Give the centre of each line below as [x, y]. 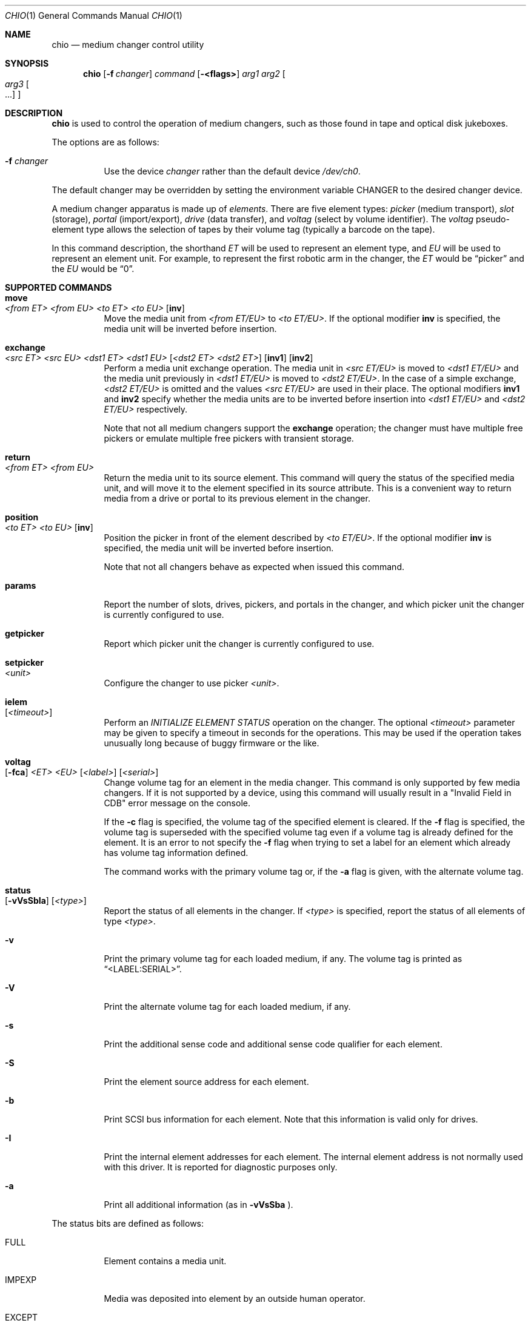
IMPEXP [21, 1280]
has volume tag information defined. [176, 853]
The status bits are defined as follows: [128, 1223]
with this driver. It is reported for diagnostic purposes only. [221, 1167]
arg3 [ [17, 84]
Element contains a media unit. [165, 1261]
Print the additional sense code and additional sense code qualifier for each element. [273, 1044]
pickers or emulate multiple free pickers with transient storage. [229, 438]
